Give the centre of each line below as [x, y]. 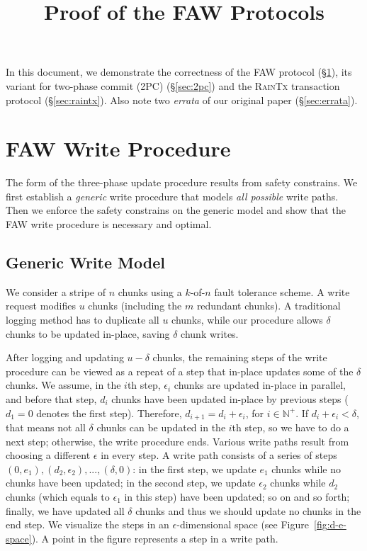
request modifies [41, 306]
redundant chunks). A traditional [269, 306]
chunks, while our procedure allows [247, 320]
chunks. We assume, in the [63, 385]
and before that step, [51, 399]
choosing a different [48, 455]
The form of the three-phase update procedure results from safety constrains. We [182, 182]
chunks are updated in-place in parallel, [260, 385]
